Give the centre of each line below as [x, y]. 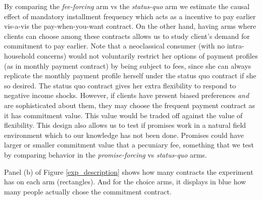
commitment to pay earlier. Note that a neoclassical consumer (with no [115, 46]
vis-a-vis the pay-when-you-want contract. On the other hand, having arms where [130, 26]
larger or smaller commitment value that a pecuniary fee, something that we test [129, 145]
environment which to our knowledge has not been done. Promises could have [124, 135]
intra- [235, 46]
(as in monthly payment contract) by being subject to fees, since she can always [128, 65]
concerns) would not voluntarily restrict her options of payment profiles [147, 55]
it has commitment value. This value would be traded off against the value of [123, 115]
